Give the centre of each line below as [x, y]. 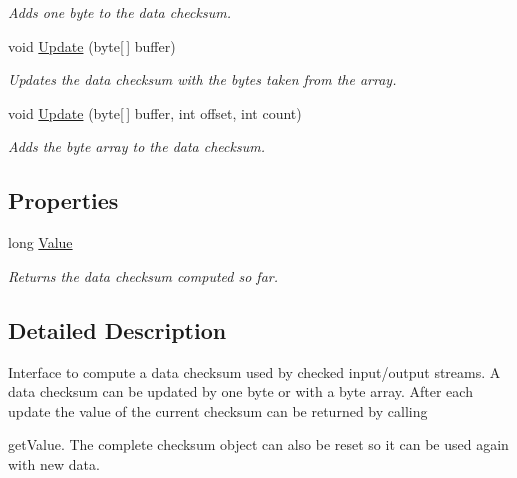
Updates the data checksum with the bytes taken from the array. [202, 79]
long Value [40, 242]
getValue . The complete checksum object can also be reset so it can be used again [258, 444]
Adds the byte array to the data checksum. [136, 146]
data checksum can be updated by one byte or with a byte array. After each [240, 391]
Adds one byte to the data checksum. [119, 12]
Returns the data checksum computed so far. [143, 275]
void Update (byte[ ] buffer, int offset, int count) [155, 112]
